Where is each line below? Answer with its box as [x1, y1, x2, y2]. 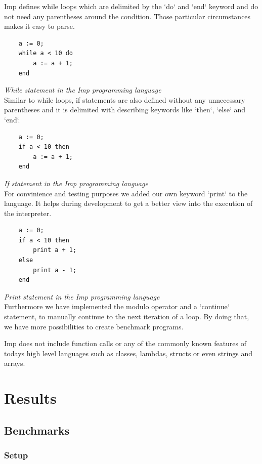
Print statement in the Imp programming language [4, 291, 160, 302]
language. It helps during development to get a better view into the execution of [4, 198, 253, 208]
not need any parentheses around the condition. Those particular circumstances [4, 11, 251, 21]
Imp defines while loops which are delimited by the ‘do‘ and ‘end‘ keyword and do [4, 1, 258, 11]
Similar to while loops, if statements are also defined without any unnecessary [4, 94, 245, 105]
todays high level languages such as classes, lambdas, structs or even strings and [4, 348, 252, 358]
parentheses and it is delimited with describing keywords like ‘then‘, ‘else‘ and [4, 104, 245, 115]
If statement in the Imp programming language [4, 178, 148, 188]
